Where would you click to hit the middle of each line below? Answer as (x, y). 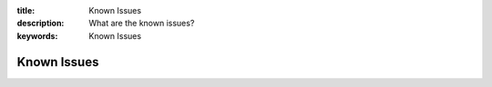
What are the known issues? (142, 24)
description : (41, 24)
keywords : (37, 35)
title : (26, 10)
